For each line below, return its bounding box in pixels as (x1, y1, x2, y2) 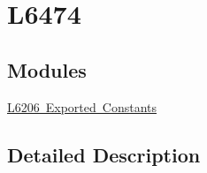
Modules (7, 56, 87, 83)
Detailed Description (7, 140, 201, 168)
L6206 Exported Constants (7, 97, 157, 116)
